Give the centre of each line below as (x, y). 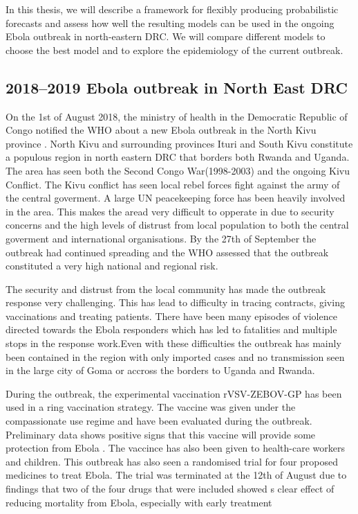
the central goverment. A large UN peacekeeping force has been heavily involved (176, 198)
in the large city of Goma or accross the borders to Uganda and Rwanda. (160, 370)
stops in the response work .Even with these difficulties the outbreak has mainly (173, 343)
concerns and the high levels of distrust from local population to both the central (177, 225)
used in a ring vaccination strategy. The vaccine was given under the (151, 407)
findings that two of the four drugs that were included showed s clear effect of (170, 489)
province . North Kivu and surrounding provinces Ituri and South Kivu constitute (179, 143)
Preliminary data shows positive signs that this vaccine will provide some (161, 434)
